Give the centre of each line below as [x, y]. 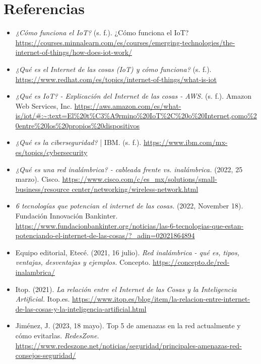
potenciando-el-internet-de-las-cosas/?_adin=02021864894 [105, 235]
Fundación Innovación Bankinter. [67, 216]
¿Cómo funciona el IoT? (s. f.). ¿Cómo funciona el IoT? [102, 32]
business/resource [42, 189]
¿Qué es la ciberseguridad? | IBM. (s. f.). [78, 142]
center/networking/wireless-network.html [135, 189]
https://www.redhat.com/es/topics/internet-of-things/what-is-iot [116, 79]
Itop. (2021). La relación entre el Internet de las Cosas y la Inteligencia [126, 289]
